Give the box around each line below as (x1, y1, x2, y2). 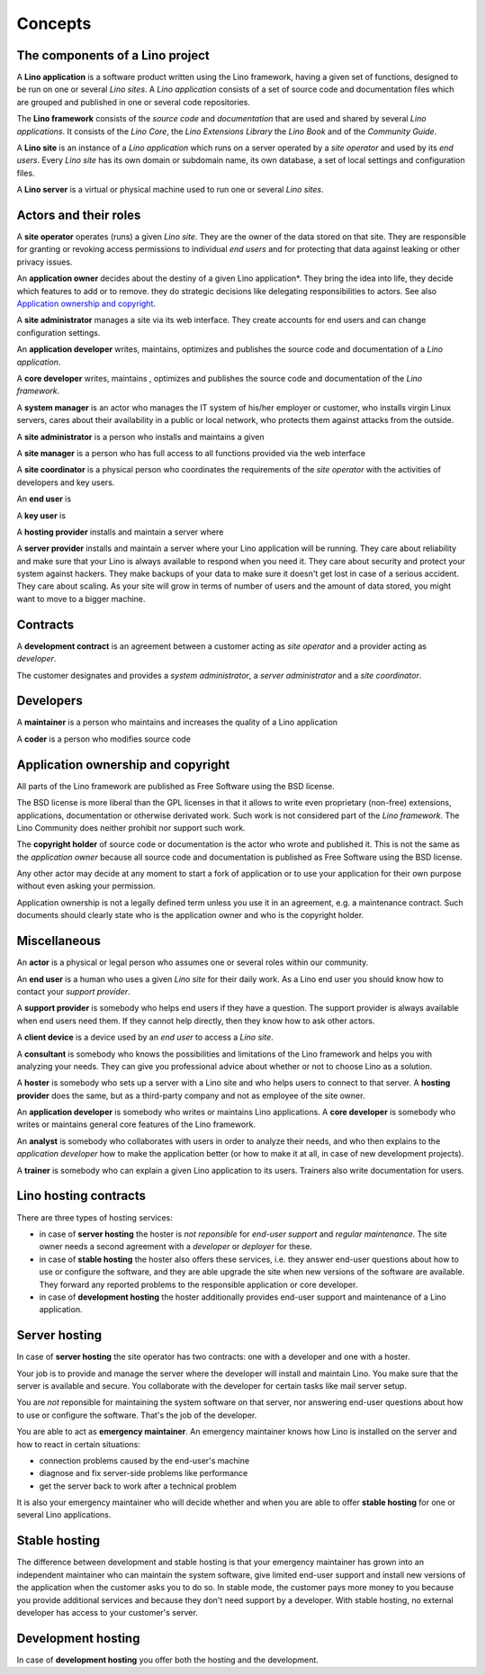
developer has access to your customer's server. (16, 1607, 198, 1617)
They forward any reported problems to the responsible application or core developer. (39, 1279, 358, 1290)
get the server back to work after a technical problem (39, 1481, 238, 1491)
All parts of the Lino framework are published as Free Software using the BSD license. (16, 780, 335, 791)
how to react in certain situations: (16, 1438, 141, 1449)
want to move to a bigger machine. (16, 593, 146, 604)
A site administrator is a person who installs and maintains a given (16, 431, 265, 442)
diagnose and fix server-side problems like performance (39, 1468, 248, 1479)
